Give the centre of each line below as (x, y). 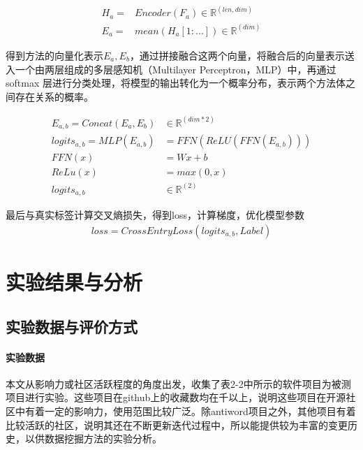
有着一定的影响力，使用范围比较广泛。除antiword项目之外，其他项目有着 (190, 411)
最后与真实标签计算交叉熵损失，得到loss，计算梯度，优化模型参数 (155, 215)
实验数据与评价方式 (72, 326)
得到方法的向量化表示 (54, 55)
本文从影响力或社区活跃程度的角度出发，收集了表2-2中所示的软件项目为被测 (178, 383)
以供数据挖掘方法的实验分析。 (93, 438)
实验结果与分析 (74, 282)
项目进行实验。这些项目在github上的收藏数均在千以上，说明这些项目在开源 (176, 397)
